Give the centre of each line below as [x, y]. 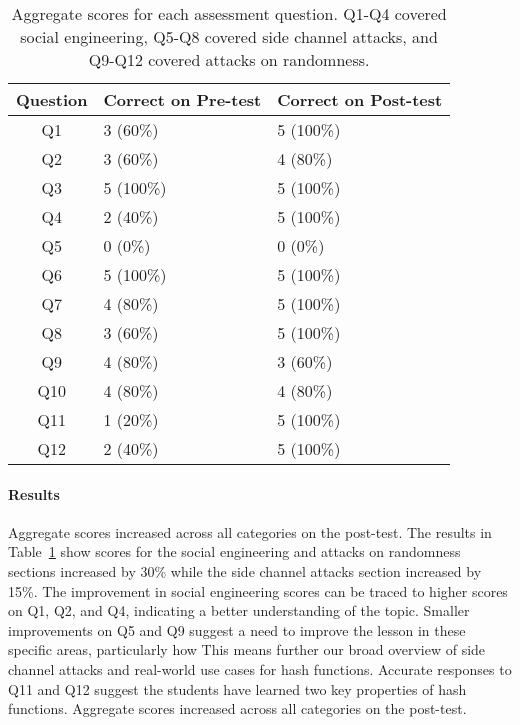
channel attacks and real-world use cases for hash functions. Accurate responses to [260, 668]
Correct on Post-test [360, 99]
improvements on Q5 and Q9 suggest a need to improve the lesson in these [237, 629]
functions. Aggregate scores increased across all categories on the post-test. [237, 708]
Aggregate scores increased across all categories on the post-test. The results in [250, 531]
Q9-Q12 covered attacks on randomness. [229, 59]
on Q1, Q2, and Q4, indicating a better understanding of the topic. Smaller [239, 610]
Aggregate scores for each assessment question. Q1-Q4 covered [229, 13]
